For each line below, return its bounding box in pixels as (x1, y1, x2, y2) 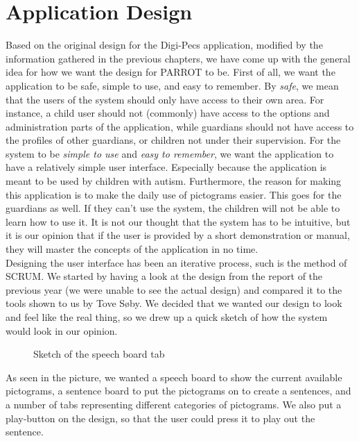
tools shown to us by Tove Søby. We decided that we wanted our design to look (6, 296, 342, 310)
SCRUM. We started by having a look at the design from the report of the (6, 269, 323, 283)
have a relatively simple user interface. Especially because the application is (6, 160, 327, 174)
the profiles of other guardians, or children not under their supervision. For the (6, 133, 341, 147)
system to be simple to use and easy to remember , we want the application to (6, 146, 334, 160)
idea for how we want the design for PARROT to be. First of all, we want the (6, 65, 335, 79)
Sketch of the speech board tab (33, 347, 165, 361)
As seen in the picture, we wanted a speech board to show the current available (6, 369, 342, 384)
